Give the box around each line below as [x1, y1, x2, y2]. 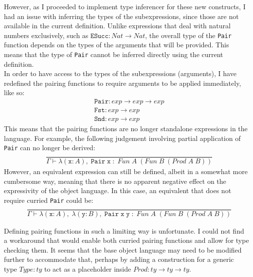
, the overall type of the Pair [145, 30, 232, 40]
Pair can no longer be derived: [4, 142, 95, 153]
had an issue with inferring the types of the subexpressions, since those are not [4, 11, 239, 21]
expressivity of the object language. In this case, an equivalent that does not [4, 185, 232, 196]
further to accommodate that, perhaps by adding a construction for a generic [4, 254, 234, 264]
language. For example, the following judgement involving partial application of [4, 133, 241, 143]
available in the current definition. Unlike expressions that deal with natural [4, 20, 231, 31]
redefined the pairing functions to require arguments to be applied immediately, [4, 78, 241, 88]
